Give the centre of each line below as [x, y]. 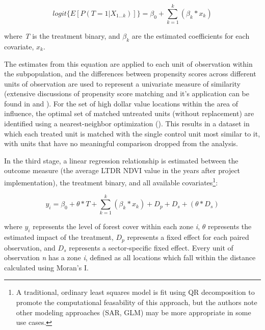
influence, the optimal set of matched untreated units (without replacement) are [129, 113]
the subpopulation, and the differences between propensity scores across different [130, 74]
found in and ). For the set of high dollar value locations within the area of [121, 103]
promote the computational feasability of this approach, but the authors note [137, 302]
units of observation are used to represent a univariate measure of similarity [122, 83]
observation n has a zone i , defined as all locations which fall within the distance [130, 257]
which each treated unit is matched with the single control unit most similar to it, [132, 133]
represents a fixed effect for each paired [188, 237]
